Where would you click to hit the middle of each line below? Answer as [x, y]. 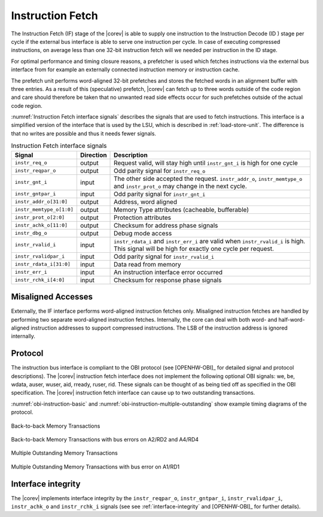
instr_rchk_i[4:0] [40, 280]
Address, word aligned [146, 202]
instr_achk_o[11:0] [41, 226]
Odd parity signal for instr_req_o [160, 171]
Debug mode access [143, 233]
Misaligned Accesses [52, 297]
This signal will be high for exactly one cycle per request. [194, 249]
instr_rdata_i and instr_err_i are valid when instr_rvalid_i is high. [210, 241]
